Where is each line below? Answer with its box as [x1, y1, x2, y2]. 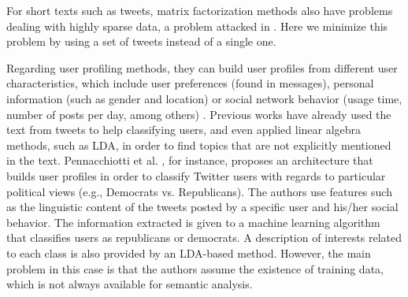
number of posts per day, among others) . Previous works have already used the [6, 106, 391, 122]
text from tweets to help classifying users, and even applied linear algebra [6, 121, 362, 138]
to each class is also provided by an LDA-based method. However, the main [6, 244, 371, 261]
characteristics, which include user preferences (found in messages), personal [6, 75, 374, 91]
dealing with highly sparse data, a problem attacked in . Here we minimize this [6, 17, 388, 34]
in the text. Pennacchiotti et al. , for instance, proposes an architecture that [6, 152, 373, 169]
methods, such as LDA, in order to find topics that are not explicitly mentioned [6, 136, 391, 153]
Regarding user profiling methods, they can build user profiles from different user [6, 59, 398, 76]
